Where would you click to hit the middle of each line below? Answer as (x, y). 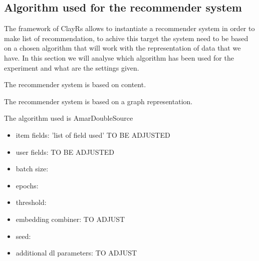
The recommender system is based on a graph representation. (98, 101)
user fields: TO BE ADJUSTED (65, 152)
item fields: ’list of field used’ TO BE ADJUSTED (93, 135)
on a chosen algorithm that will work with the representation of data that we (122, 48)
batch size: (32, 169)
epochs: (27, 185)
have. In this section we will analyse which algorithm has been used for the (119, 57)
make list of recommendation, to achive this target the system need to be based (126, 38)
